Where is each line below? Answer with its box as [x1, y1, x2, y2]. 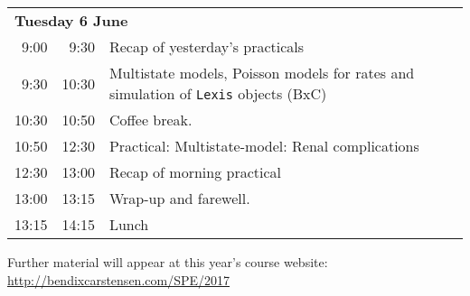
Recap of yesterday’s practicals [108, 36, 305, 57]
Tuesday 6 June [14, 10, 128, 31]
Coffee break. [108, 109, 193, 130]
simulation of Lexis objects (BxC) [108, 83, 327, 104]
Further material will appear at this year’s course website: [7, 253, 328, 271]
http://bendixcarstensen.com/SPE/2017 [7, 270, 230, 289]
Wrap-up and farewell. [108, 188, 250, 208]
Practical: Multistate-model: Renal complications [108, 135, 419, 156]
